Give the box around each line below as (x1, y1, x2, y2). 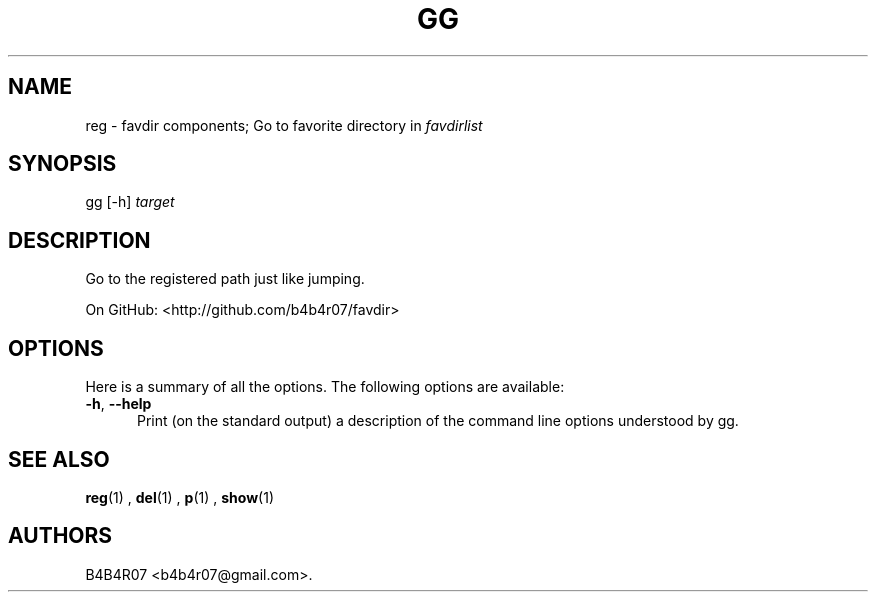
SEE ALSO (8, 446, 110, 472)
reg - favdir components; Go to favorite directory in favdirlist (85, 116, 483, 134)
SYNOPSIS (8, 151, 117, 177)
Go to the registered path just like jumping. (85, 270, 365, 288)
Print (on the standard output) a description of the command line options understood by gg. (137, 412, 739, 430)
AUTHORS (8, 523, 113, 549)
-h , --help (85, 395, 152, 413)
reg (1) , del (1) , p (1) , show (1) (85, 488, 274, 506)
